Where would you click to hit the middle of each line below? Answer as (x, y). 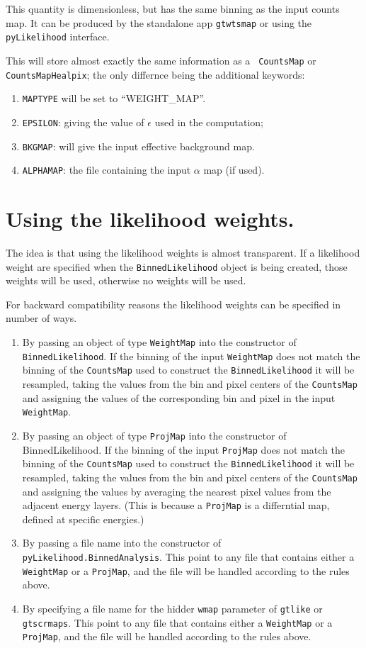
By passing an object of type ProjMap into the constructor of (154, 435)
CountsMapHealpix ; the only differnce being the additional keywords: (155, 74)
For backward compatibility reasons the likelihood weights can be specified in (173, 304)
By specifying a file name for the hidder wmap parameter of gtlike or (172, 608)
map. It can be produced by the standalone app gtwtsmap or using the (159, 22)
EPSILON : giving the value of (83, 122)
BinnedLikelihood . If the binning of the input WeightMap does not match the (191, 356)
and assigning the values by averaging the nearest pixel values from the (177, 491)
